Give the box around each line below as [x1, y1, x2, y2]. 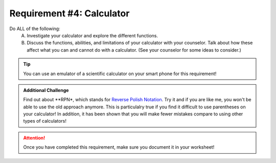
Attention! [23, 134, 45, 141]
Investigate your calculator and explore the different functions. [27, 32, 158, 38]
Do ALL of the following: [9, 26, 61, 32]
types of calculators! [23, 118, 66, 124]
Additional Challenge [23, 87, 69, 93]
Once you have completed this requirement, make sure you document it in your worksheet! [23, 144, 215, 150]
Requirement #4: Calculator [9, 8, 130, 19]
